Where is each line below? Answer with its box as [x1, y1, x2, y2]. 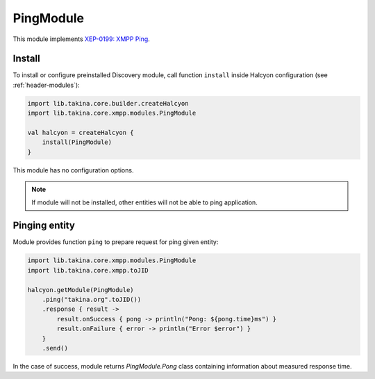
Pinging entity [12, 220, 76, 232]
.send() [42, 344, 69, 352]
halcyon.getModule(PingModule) [27, 286, 135, 293]
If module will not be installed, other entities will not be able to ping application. [31, 198, 258, 207]
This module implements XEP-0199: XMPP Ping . [12, 35, 151, 43]
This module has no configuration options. [12, 166, 134, 174]
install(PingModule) [42, 138, 112, 146]
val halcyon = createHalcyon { [27, 129, 135, 136]
